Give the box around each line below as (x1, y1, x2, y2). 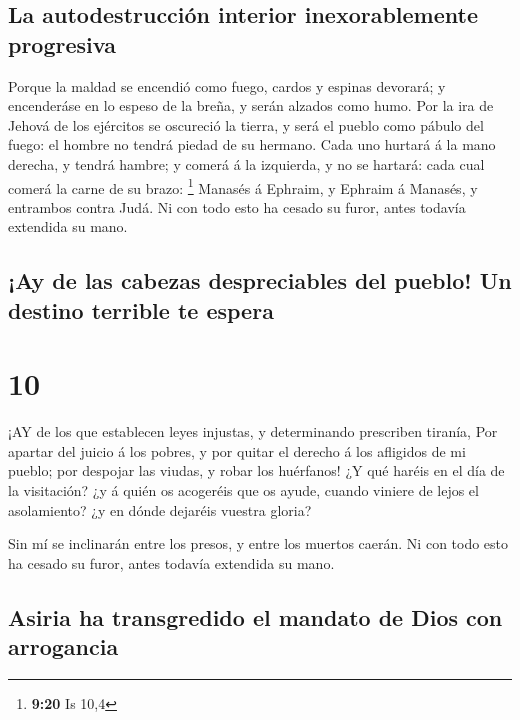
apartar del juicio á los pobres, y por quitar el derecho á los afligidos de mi (8, 440, 466, 461)
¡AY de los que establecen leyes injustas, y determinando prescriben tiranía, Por (8, 421, 498, 442)
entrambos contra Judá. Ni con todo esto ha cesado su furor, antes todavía (8, 196, 466, 217)
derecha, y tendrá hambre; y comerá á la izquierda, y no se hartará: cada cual (8, 153, 485, 174)
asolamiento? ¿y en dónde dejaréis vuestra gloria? (8, 499, 312, 520)
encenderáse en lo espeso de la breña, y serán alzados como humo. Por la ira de (8, 95, 494, 116)
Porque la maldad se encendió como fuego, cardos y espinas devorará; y (8, 75, 446, 96)
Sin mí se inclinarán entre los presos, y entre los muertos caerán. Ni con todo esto (8, 533, 509, 554)
